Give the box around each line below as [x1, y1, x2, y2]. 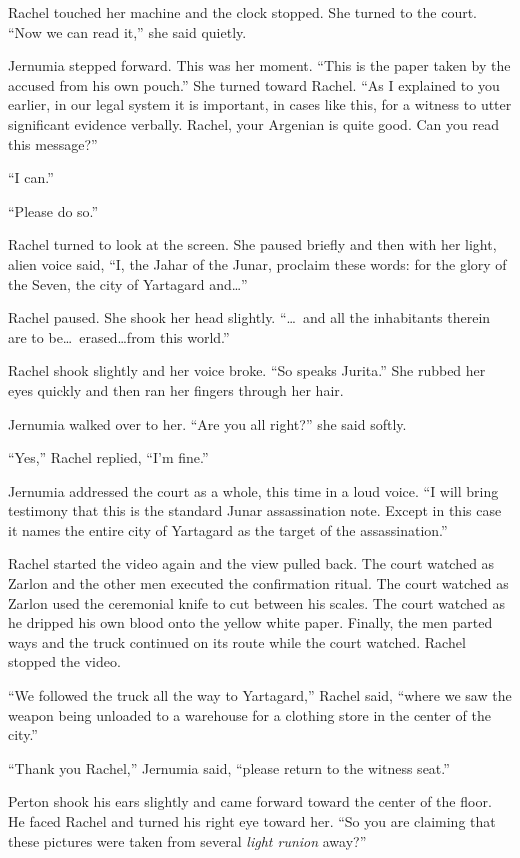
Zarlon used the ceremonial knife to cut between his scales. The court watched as [8, 592, 506, 613]
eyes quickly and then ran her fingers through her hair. [8, 379, 344, 400]
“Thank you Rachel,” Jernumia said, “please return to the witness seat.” [8, 757, 450, 778]
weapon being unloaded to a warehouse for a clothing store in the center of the [8, 704, 491, 725]
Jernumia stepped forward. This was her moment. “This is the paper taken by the [8, 55, 511, 76]
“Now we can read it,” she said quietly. [8, 21, 247, 42]
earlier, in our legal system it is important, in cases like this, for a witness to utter [8, 94, 512, 115]
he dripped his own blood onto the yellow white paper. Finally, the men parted [8, 612, 493, 633]
